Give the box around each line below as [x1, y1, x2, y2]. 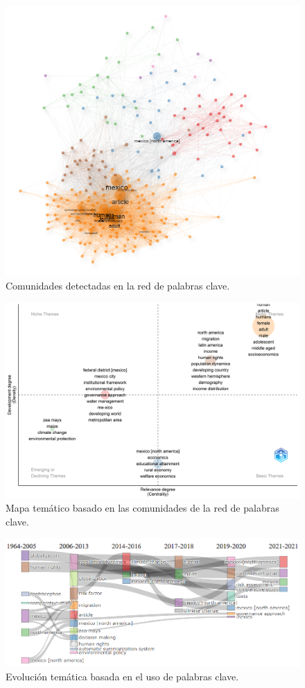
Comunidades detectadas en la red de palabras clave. [6, 278, 230, 292]
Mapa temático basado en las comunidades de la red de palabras [6, 501, 279, 515]
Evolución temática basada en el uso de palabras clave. [6, 669, 239, 683]
